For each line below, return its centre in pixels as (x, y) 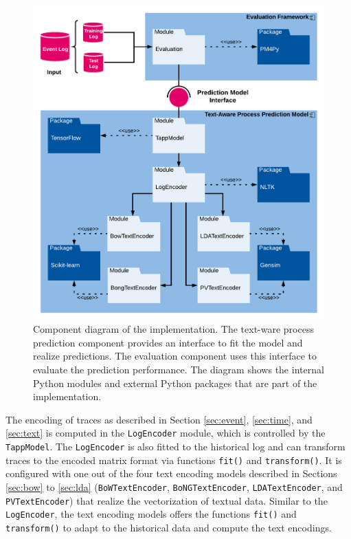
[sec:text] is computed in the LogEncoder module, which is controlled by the (166, 433)
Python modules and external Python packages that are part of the (175, 383)
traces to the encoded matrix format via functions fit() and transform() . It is (174, 460)
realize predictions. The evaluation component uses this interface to (175, 356)
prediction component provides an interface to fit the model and (168, 342)
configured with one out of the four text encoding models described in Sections (171, 473)
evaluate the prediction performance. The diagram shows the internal (179, 369)
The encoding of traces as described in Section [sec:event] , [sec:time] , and (159, 419)
